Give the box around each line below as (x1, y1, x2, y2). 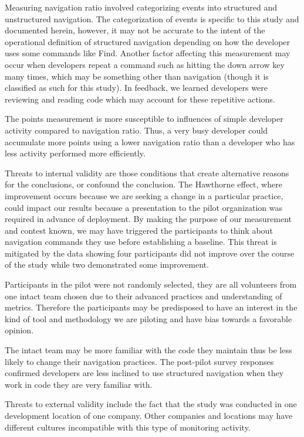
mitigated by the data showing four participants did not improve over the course (5, 247, 295, 259)
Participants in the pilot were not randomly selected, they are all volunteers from (5, 278, 297, 291)
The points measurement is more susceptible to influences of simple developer (5, 112, 283, 125)
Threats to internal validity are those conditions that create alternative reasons (5, 166, 289, 179)
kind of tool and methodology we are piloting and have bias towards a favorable (5, 312, 292, 325)
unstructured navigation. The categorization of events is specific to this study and (5, 12, 299, 25)
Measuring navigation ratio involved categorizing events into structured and (5, 1, 278, 13)
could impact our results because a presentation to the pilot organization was (5, 201, 283, 213)
